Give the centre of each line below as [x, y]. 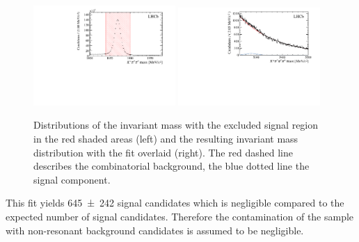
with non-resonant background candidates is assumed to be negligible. [155, 230]
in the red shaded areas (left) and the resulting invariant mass [166, 139]
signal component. [72, 179]
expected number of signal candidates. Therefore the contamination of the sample [180, 216]
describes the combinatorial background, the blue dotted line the [171, 166]
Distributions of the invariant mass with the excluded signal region [176, 125]
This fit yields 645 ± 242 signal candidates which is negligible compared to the [175, 203]
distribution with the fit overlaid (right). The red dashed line [163, 152]
